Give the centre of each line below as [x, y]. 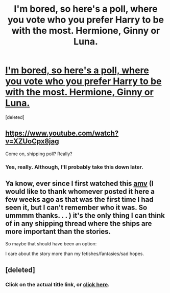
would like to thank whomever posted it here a [80, 192]
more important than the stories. [58, 232]
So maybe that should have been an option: [51, 244]
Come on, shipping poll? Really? [39, 154]
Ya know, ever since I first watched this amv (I [79, 184]
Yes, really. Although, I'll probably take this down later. [75, 167]
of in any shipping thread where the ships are [79, 224]
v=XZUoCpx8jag [32, 141]
